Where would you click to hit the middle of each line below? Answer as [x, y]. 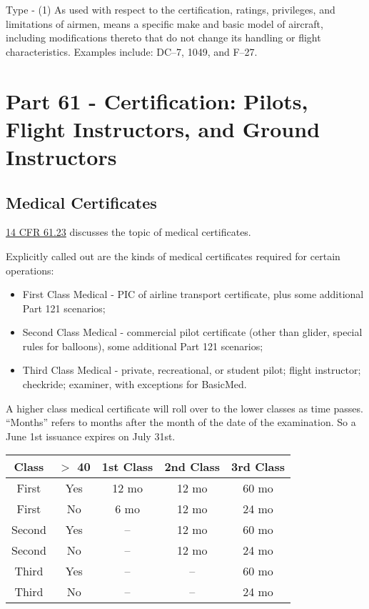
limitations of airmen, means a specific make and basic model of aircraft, [165, 23]
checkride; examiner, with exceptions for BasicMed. [135, 384]
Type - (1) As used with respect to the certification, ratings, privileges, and [171, 9]
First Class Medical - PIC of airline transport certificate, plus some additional [193, 294]
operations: [30, 270]
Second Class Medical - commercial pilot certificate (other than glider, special [192, 332]
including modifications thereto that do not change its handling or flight [163, 38]
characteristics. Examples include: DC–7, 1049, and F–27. [132, 51]
